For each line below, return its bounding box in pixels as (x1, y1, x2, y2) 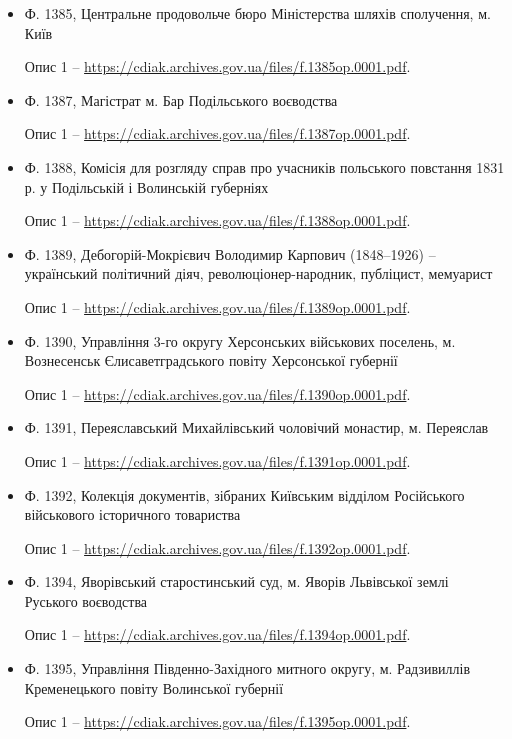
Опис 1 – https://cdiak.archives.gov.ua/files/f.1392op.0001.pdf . (24, 537, 411, 558)
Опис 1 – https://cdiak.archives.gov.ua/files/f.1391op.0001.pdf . (24, 450, 411, 471)
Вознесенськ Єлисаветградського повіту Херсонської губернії (24, 350, 398, 371)
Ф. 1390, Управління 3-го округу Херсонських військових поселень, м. (24, 330, 456, 351)
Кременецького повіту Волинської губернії (24, 677, 284, 698)
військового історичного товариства (24, 504, 241, 525)
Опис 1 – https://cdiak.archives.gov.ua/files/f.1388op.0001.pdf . (24, 210, 411, 231)
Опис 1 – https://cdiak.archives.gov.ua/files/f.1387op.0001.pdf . (24, 123, 411, 144)
